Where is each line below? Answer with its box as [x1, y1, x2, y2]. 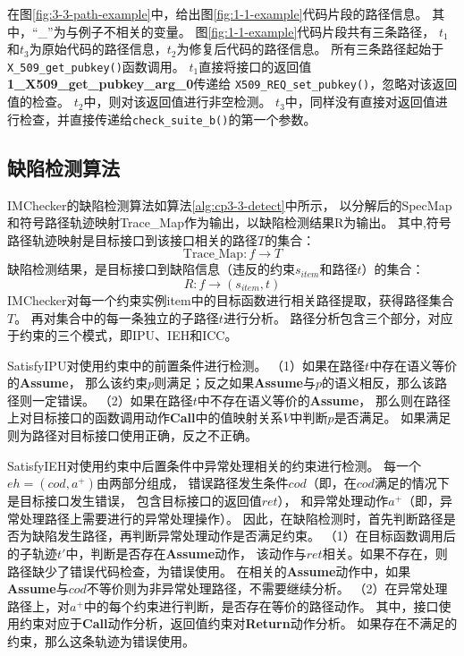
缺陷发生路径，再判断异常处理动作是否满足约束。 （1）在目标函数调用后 [31, 526, 456, 545]
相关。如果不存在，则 [322, 544, 448, 563]
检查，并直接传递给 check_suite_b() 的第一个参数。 [19, 109, 316, 128]
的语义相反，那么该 [322, 373, 435, 392]
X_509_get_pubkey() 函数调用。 [7, 56, 185, 75]
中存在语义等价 [369, 355, 458, 374]
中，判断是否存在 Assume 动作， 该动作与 [65, 544, 307, 563]
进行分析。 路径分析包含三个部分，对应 [223, 308, 453, 327]
